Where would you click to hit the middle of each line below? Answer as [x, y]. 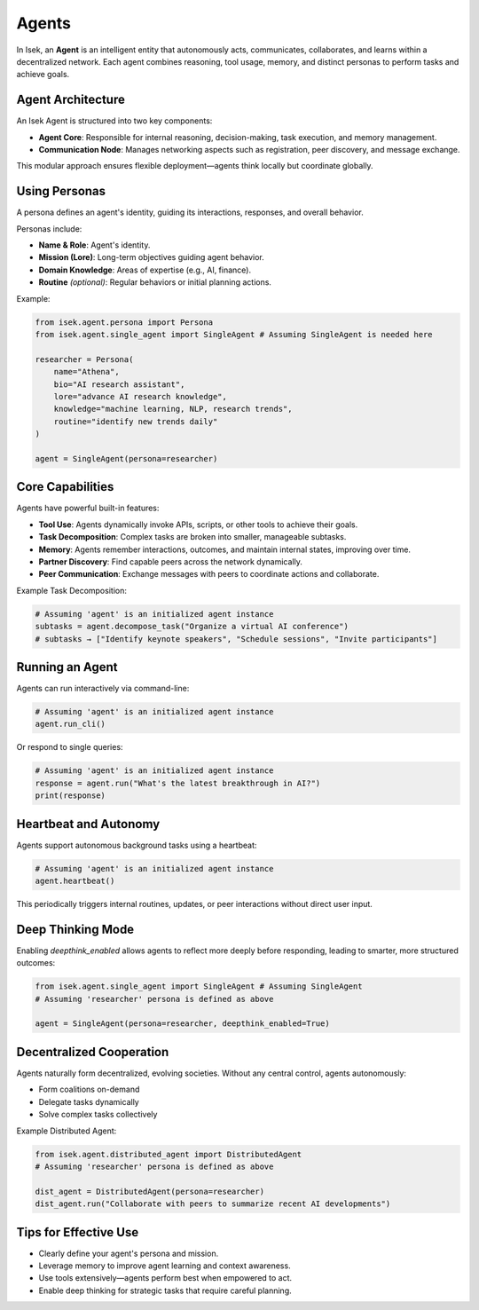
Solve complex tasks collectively [98, 1115]
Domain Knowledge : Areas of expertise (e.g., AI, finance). [145, 270]
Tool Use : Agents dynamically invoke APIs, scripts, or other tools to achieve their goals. [198, 525]
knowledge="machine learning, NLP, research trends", [173, 409]
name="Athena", [86, 372]
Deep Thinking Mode [75, 929]
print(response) [71, 796]
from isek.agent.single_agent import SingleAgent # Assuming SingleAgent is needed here [234, 335]
